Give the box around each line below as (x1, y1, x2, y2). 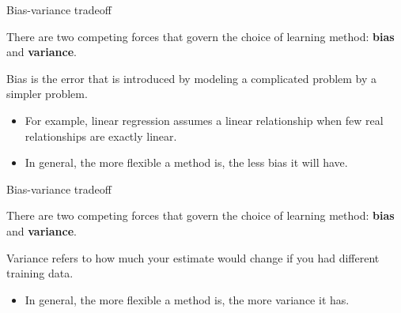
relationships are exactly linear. (25, 127, 177, 144)
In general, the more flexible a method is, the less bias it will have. (25, 154, 348, 171)
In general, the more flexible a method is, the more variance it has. (25, 291, 350, 307)
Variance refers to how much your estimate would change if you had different (6, 249, 380, 266)
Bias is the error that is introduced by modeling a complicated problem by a (6, 70, 377, 86)
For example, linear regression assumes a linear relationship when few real (25, 111, 384, 128)
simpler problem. (6, 85, 88, 102)
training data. (6, 265, 74, 281)
